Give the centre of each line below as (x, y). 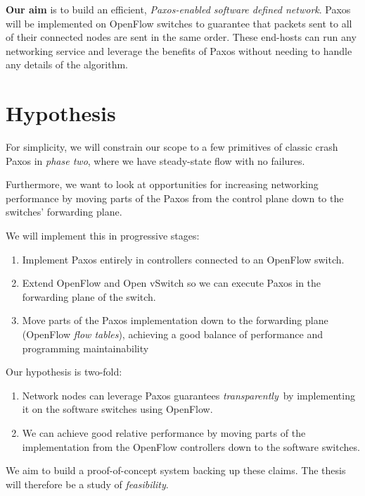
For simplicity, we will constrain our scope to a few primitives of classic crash (172, 147)
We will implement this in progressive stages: (103, 236)
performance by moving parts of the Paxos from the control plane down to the (175, 198)
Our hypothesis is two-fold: (64, 372)
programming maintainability (85, 348)
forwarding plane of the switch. (89, 296)
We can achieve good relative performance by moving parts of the (164, 433)
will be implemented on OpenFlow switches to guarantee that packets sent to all (179, 23)
